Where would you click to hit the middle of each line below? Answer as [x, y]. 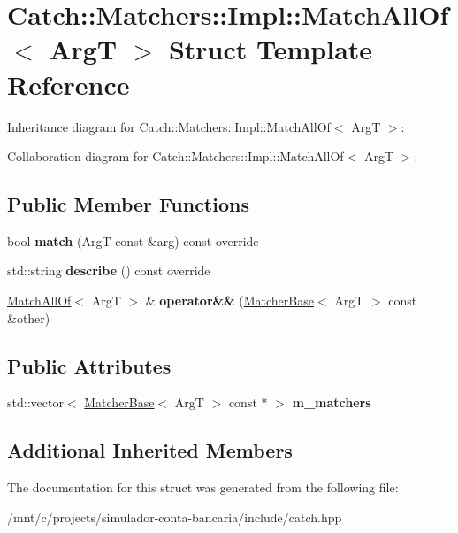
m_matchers [332, 402]
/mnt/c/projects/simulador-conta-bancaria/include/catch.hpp [175, 517]
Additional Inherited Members [150, 450]
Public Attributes [89, 365]
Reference [69, 84]
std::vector [35, 402]
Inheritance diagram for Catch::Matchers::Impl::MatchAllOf [169, 126]
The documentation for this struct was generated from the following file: [203, 487]
